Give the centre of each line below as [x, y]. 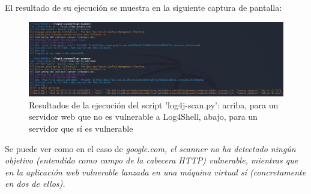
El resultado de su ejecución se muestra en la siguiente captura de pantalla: [143, 7]
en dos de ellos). [35, 184]
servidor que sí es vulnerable [81, 128]
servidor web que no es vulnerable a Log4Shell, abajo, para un [143, 116]
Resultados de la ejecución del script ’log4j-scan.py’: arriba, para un [154, 104]
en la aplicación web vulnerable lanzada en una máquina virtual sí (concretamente [155, 172]
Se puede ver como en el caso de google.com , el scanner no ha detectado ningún [150, 148]
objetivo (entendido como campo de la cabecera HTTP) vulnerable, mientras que [152, 160]
